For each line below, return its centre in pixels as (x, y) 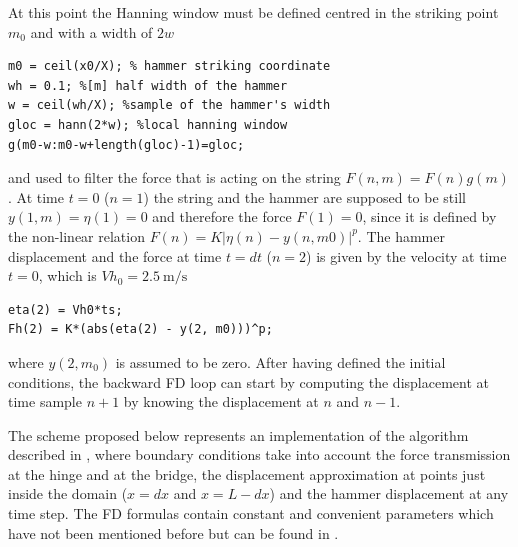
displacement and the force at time (115, 255)
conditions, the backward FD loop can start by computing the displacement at (248, 381)
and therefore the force (222, 216)
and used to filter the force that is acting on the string (174, 177)
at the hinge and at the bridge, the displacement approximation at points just (247, 473)
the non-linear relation (76, 235)
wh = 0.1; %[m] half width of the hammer (148, 85)
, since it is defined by (429, 216)
